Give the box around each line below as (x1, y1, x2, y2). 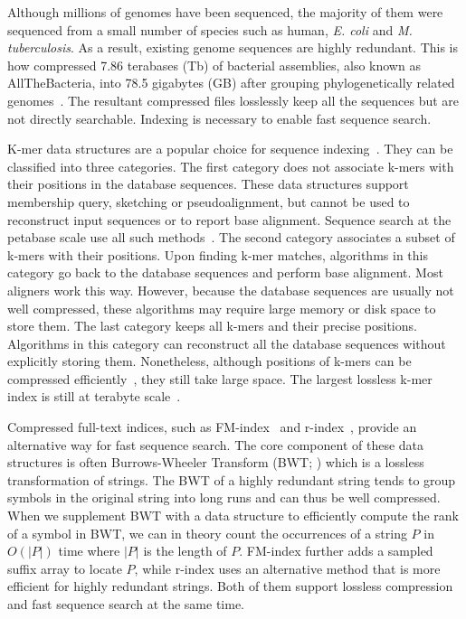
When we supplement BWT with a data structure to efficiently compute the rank (7, 506, 459, 525)
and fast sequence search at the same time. (7, 595, 245, 613)
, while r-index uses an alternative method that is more (134, 558, 441, 577)
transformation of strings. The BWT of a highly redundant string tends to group (7, 470, 456, 489)
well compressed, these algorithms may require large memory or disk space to (7, 298, 436, 317)
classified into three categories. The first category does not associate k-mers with (7, 156, 454, 175)
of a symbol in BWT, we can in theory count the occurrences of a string (7, 523, 407, 542)
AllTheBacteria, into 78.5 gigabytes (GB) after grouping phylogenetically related (7, 73, 455, 92)
